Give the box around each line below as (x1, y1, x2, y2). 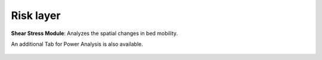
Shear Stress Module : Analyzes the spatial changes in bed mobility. (11, 30, 178, 37)
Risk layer (11, 9, 61, 22)
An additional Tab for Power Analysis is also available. (11, 40, 143, 48)
